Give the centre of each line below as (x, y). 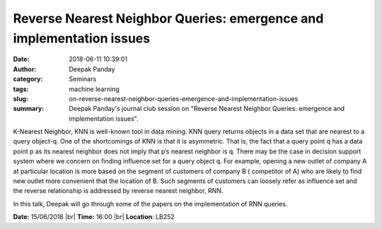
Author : (25, 69)
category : (28, 79)
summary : (29, 109)
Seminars (83, 79)
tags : (21, 89)
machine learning (94, 89)
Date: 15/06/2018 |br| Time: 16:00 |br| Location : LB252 (94, 217)
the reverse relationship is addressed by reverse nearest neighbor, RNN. (118, 191)
